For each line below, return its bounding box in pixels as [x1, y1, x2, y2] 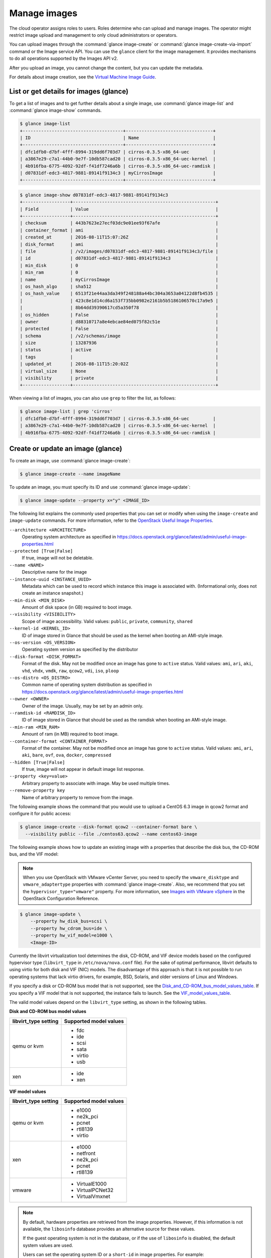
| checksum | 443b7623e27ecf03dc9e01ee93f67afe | [20, 220, 218, 226]
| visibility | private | [20, 375, 218, 381]
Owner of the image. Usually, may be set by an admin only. [22, 702, 144, 709]
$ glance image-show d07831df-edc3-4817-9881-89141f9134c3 [20, 192, 168, 198]
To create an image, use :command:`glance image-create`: [9, 458, 130, 464]
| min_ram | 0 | [20, 270, 218, 275]
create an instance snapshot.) [22, 590, 84, 596]
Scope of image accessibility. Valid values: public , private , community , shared [22, 618, 193, 624]
